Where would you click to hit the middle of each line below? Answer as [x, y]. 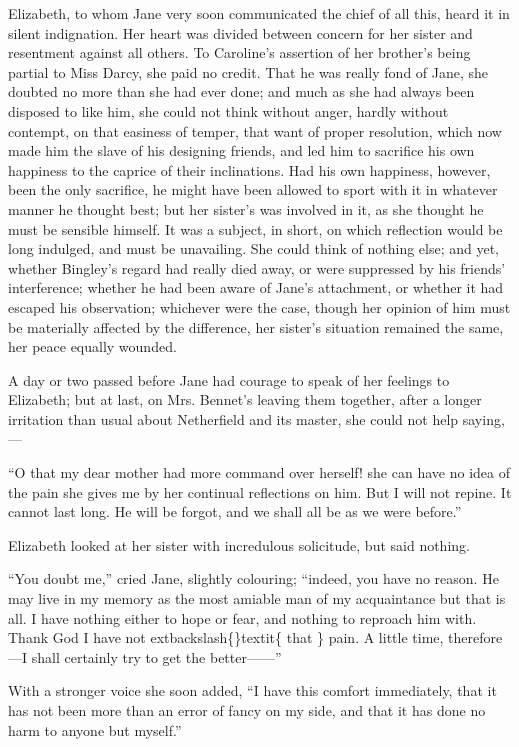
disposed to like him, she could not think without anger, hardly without [228, 110]
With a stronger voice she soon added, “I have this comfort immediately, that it [252, 690]
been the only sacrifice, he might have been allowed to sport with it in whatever [253, 189]
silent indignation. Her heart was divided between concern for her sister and [240, 32]
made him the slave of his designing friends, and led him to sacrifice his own [241, 150]
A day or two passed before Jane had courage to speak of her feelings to [229, 379]
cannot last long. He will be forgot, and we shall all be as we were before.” [235, 511]
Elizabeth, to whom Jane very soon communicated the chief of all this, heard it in [259, 13]
